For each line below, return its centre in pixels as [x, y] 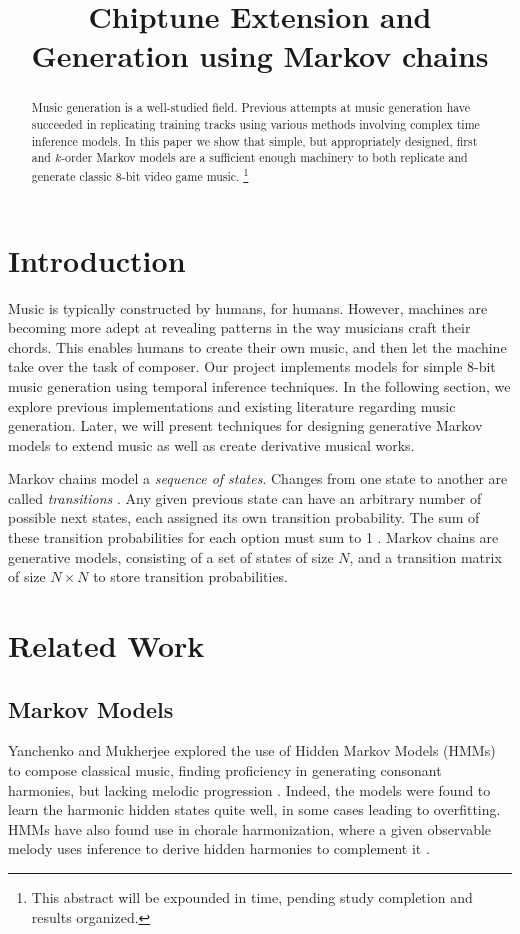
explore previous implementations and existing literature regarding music [232, 405]
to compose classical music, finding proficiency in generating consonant [225, 770]
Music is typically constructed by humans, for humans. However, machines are [248, 307]
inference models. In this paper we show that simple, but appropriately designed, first [254, 140]
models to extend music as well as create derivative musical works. [211, 444]
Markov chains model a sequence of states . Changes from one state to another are [258, 478]
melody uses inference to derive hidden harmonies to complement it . [219, 848]
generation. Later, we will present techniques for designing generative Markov [245, 425]
